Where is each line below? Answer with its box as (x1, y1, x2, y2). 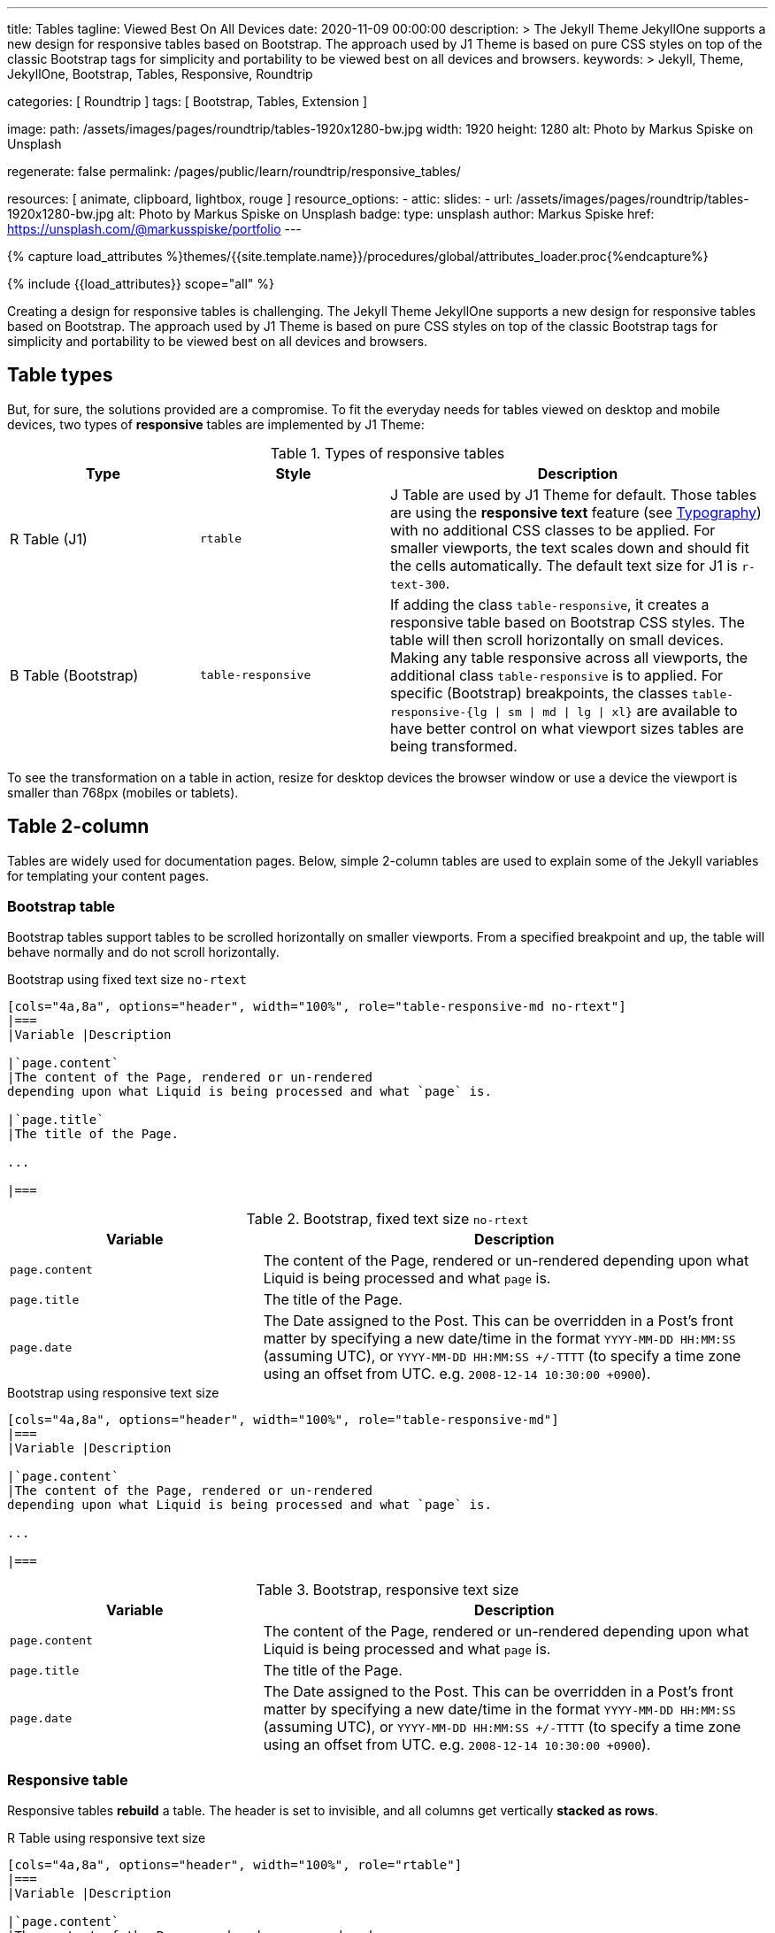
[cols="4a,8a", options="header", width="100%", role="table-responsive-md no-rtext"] (7, 999, 626, 1014)
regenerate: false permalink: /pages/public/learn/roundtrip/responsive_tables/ (7, 164, 461, 179)
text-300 (390, 577, 446, 591)
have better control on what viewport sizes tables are (390, 719, 744, 737)
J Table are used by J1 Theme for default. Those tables (390, 485, 757, 504)
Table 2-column (7, 815, 150, 838)
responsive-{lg (390, 705, 487, 719)
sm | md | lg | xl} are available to (508, 701, 738, 720)
